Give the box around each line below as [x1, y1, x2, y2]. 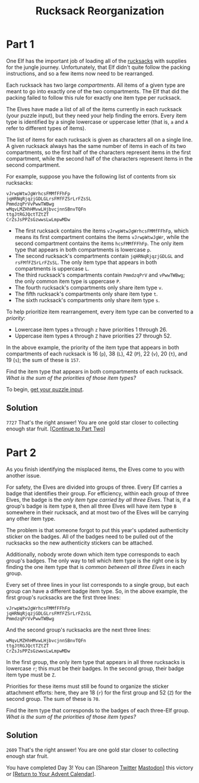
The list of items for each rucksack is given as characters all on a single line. [6, 136, 193, 143]
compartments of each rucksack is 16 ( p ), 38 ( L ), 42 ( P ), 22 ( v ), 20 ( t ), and [6, 350, 188, 357]
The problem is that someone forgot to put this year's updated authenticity [6, 526, 189, 533]
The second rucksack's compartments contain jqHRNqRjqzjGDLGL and [14, 252, 184, 259]
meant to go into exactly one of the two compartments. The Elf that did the [6, 87, 189, 95]
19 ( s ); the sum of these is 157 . [6, 356, 80, 363]
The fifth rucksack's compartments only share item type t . [14, 290, 159, 297]
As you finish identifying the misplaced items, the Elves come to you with [6, 466, 185, 473]
